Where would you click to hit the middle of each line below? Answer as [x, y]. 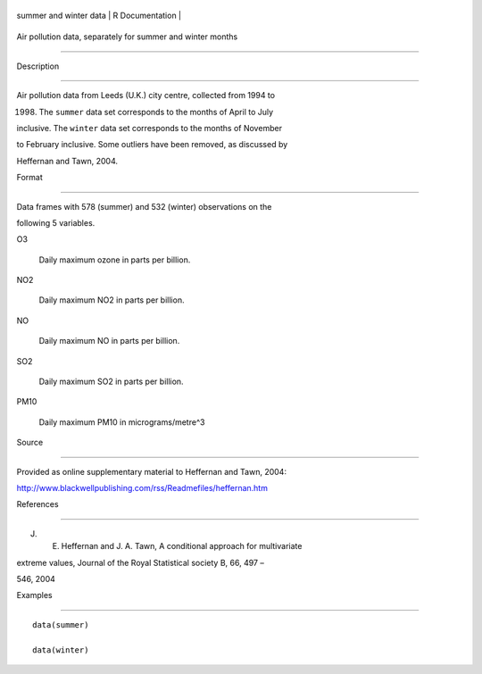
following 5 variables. [56, 222]
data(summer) [61, 624]
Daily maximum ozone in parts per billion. [115, 260]
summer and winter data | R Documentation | [99, 15]
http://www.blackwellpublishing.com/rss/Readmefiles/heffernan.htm [142, 487]
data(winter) [61, 650]
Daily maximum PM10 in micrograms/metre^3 [122, 422]
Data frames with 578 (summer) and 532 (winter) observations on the [144, 206]
